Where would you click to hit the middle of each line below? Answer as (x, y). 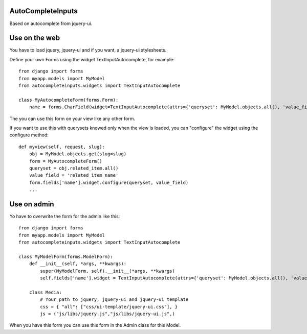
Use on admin (32, 204)
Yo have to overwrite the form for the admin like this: (65, 216)
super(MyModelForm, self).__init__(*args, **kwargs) (107, 271)
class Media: (45, 292)
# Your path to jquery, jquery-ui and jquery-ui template (114, 300)
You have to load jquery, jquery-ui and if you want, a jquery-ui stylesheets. (88, 50)
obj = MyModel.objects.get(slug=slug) (78, 154)
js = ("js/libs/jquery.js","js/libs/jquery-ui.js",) (107, 314)
